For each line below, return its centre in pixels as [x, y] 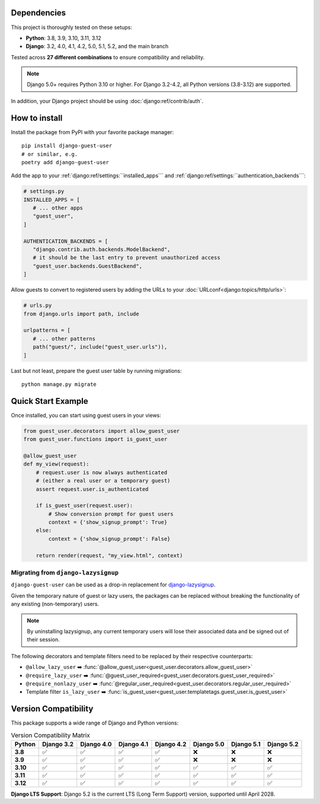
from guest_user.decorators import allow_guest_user [102, 431]
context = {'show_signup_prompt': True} [108, 522]
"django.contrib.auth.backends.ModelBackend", [102, 250]
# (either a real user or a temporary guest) [103, 481]
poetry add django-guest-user [65, 162]
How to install [37, 118]
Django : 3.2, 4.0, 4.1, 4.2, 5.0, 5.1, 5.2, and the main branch [97, 46]
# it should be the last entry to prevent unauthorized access [127, 258]
